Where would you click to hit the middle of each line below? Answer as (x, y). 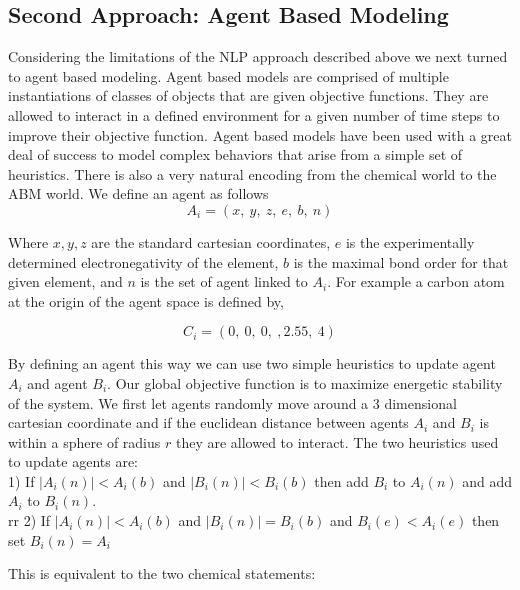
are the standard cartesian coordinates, (211, 241)
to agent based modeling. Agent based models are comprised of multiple (228, 75)
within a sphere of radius (84, 441)
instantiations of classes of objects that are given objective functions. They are (248, 95)
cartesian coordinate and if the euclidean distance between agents (208, 422)
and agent (57, 382)
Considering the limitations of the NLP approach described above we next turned (258, 56)
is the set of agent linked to (224, 281)
